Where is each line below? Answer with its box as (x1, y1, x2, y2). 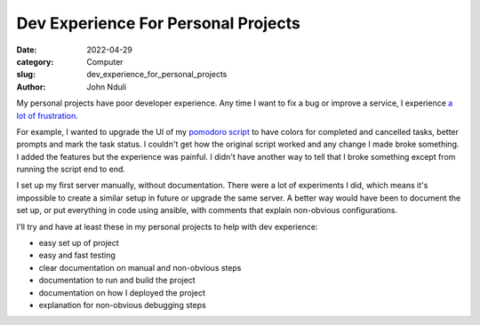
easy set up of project (38, 238, 119, 249)
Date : (16, 44, 37, 55)
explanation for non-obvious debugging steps (38, 299, 206, 310)
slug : (16, 69, 36, 80)
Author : (16, 81, 46, 92)
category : (16, 56, 54, 67)
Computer (86, 56, 124, 67)
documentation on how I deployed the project (38, 287, 206, 297)
